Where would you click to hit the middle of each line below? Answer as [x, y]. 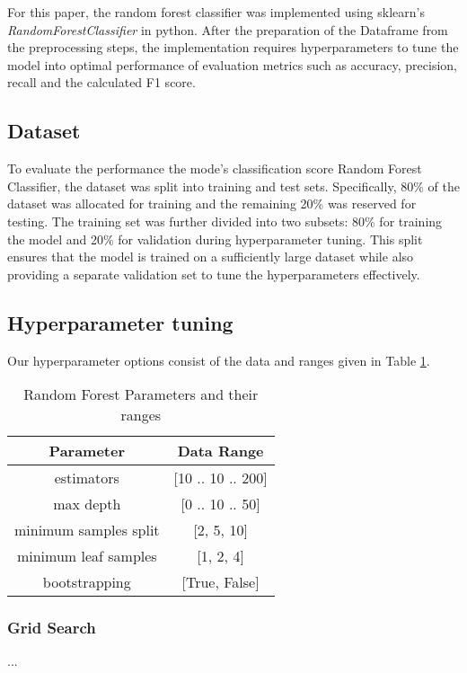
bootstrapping [87, 582]
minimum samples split [87, 530]
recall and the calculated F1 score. [101, 82]
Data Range [220, 451]
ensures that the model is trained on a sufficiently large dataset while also [211, 257]
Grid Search [52, 628]
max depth [87, 504]
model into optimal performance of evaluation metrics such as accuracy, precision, [232, 64]
